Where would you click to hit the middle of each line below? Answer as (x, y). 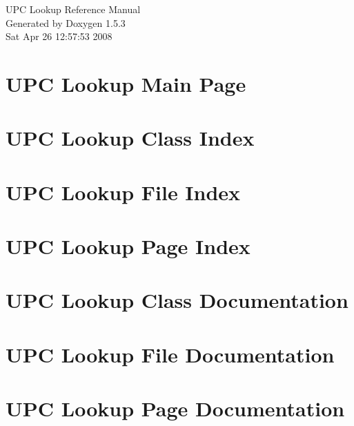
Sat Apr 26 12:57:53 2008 (59, 36)
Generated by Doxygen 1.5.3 (66, 22)
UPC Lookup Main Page (126, 83)
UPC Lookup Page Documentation (175, 408)
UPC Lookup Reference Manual (73, 9)
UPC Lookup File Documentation (170, 354)
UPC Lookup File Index (123, 192)
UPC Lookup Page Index (128, 246)
